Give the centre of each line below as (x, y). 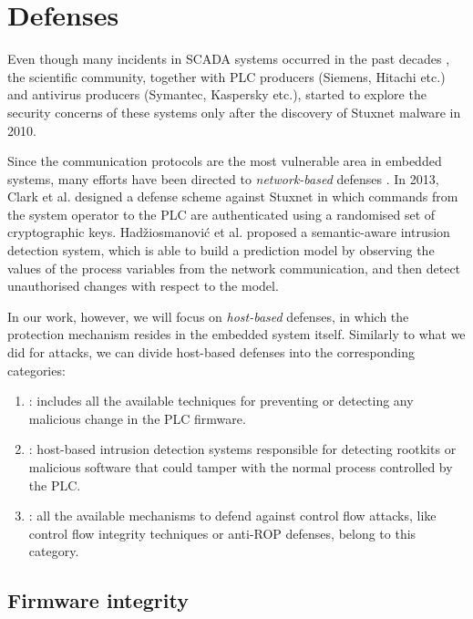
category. (54, 551)
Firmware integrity (98, 600)
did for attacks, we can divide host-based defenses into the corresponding (211, 352)
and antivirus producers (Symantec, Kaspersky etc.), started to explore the (217, 94)
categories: (36, 370)
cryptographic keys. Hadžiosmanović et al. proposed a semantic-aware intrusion (229, 232)
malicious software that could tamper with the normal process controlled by (241, 467)
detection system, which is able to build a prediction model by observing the (221, 250)
